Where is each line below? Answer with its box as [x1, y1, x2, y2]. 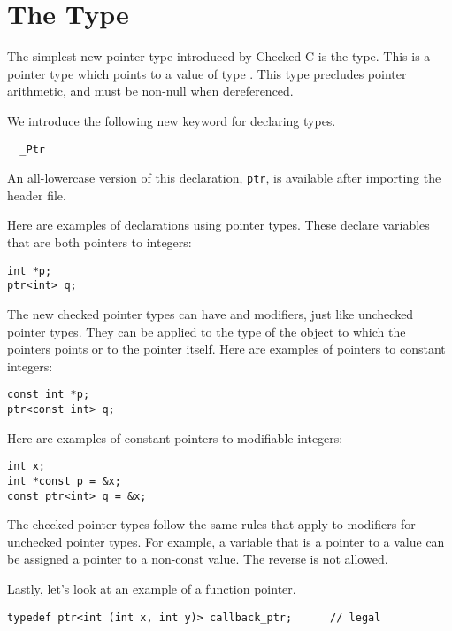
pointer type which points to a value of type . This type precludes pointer [7, 64, 407, 82]
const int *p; [7, 388, 90, 401]
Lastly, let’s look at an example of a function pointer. [7, 579, 296, 597]
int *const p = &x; [7, 474, 121, 487]
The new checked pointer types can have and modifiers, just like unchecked [7, 304, 414, 323]
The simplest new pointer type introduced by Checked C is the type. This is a [7, 47, 431, 66]
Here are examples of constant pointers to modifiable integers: [7, 428, 343, 447]
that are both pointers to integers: [7, 233, 192, 251]
